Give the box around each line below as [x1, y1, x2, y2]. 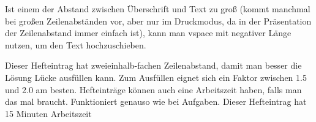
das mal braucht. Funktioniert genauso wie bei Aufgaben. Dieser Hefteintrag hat [5, 95, 307, 108]
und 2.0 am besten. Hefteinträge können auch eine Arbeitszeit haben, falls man [5, 83, 302, 96]
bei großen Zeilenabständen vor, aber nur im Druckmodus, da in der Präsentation [5, 14, 312, 27]
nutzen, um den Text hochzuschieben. [5, 38, 146, 51]
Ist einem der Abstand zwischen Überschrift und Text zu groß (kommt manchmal [5, 2, 310, 15]
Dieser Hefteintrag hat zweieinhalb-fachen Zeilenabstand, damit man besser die [5, 59, 302, 72]
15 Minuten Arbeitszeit [5, 107, 92, 120]
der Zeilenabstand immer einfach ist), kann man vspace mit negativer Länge [5, 26, 292, 39]
